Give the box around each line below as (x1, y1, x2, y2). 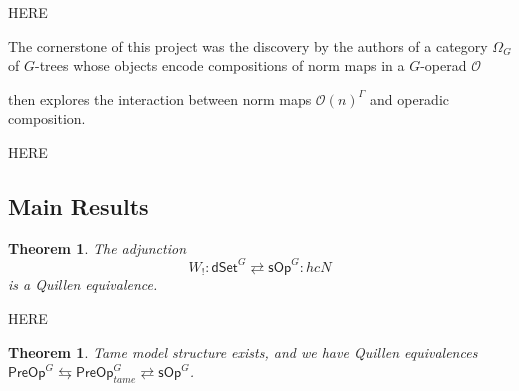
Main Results (8, 190, 149, 221)
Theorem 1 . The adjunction (8, 237, 187, 258)
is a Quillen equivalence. (8, 274, 158, 295)
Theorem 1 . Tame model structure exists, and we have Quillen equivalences (8, 341, 478, 362)
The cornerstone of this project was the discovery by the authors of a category (8, 35, 488, 56)
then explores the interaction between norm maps (8, 88, 312, 109)
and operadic (370, 88, 450, 109)
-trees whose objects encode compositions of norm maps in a (34, 55, 405, 76)
